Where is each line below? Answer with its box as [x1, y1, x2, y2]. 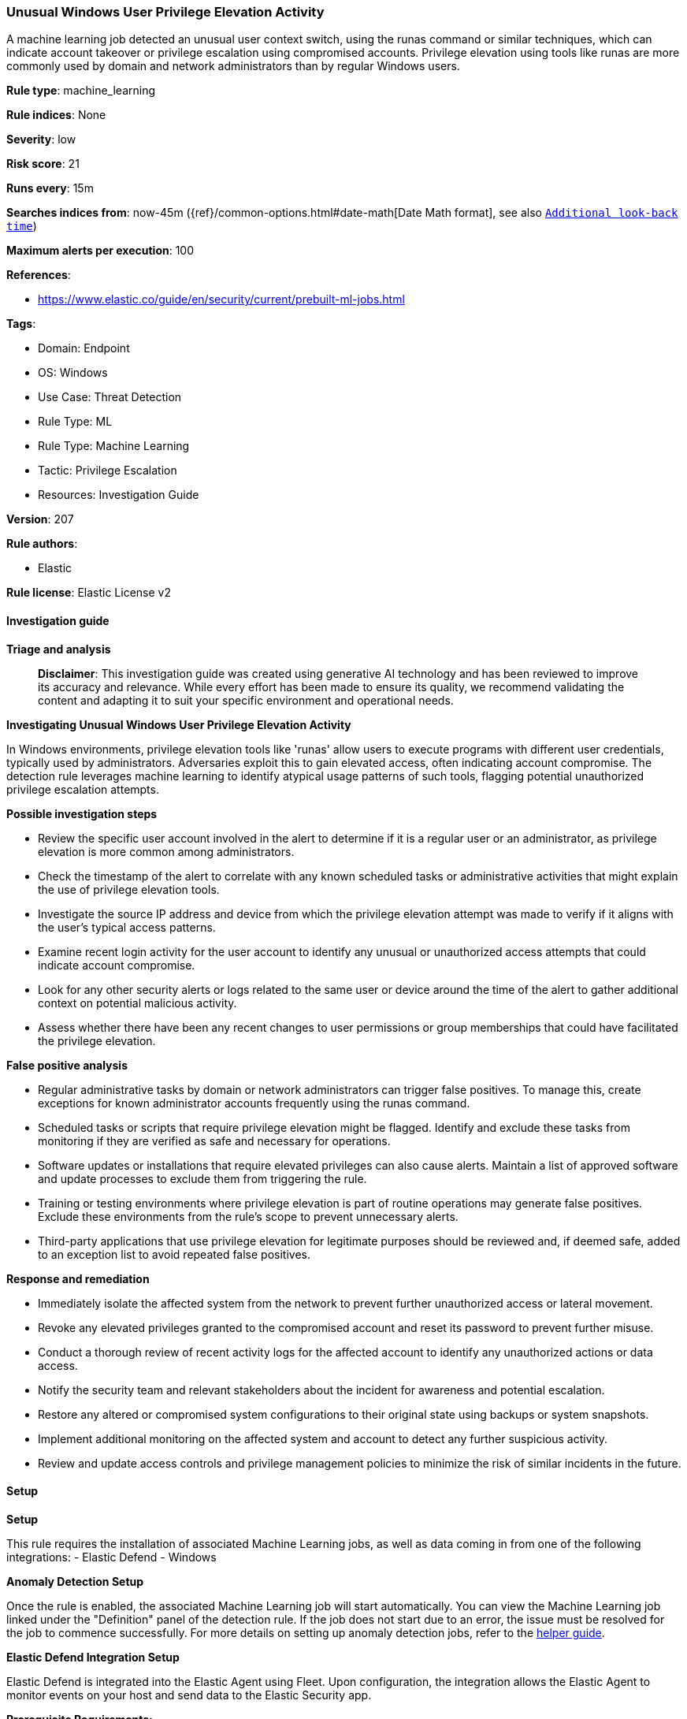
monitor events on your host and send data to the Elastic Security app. [6, 1687, 372, 1702]
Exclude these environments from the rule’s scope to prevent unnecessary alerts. [38, 1209, 459, 1223]
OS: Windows [38, 366, 108, 380]
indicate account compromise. [38, 958, 195, 972]
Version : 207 [6, 512, 74, 526]
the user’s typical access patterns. [38, 920, 216, 934]
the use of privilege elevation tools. [38, 882, 220, 896]
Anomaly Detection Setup [6, 1574, 144, 1588]
